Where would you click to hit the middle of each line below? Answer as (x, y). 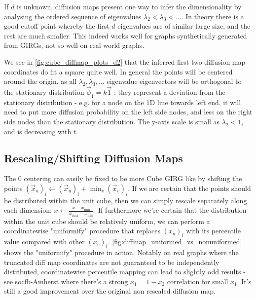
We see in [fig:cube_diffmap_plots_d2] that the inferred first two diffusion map (125, 61)
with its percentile (213, 231)
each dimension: (28, 210)
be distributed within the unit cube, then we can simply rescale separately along (126, 200)
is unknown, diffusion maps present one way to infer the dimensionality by (129, 6)
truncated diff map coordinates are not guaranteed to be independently (112, 262)
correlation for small (198, 281)
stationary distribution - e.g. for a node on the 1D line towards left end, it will (123, 102)
